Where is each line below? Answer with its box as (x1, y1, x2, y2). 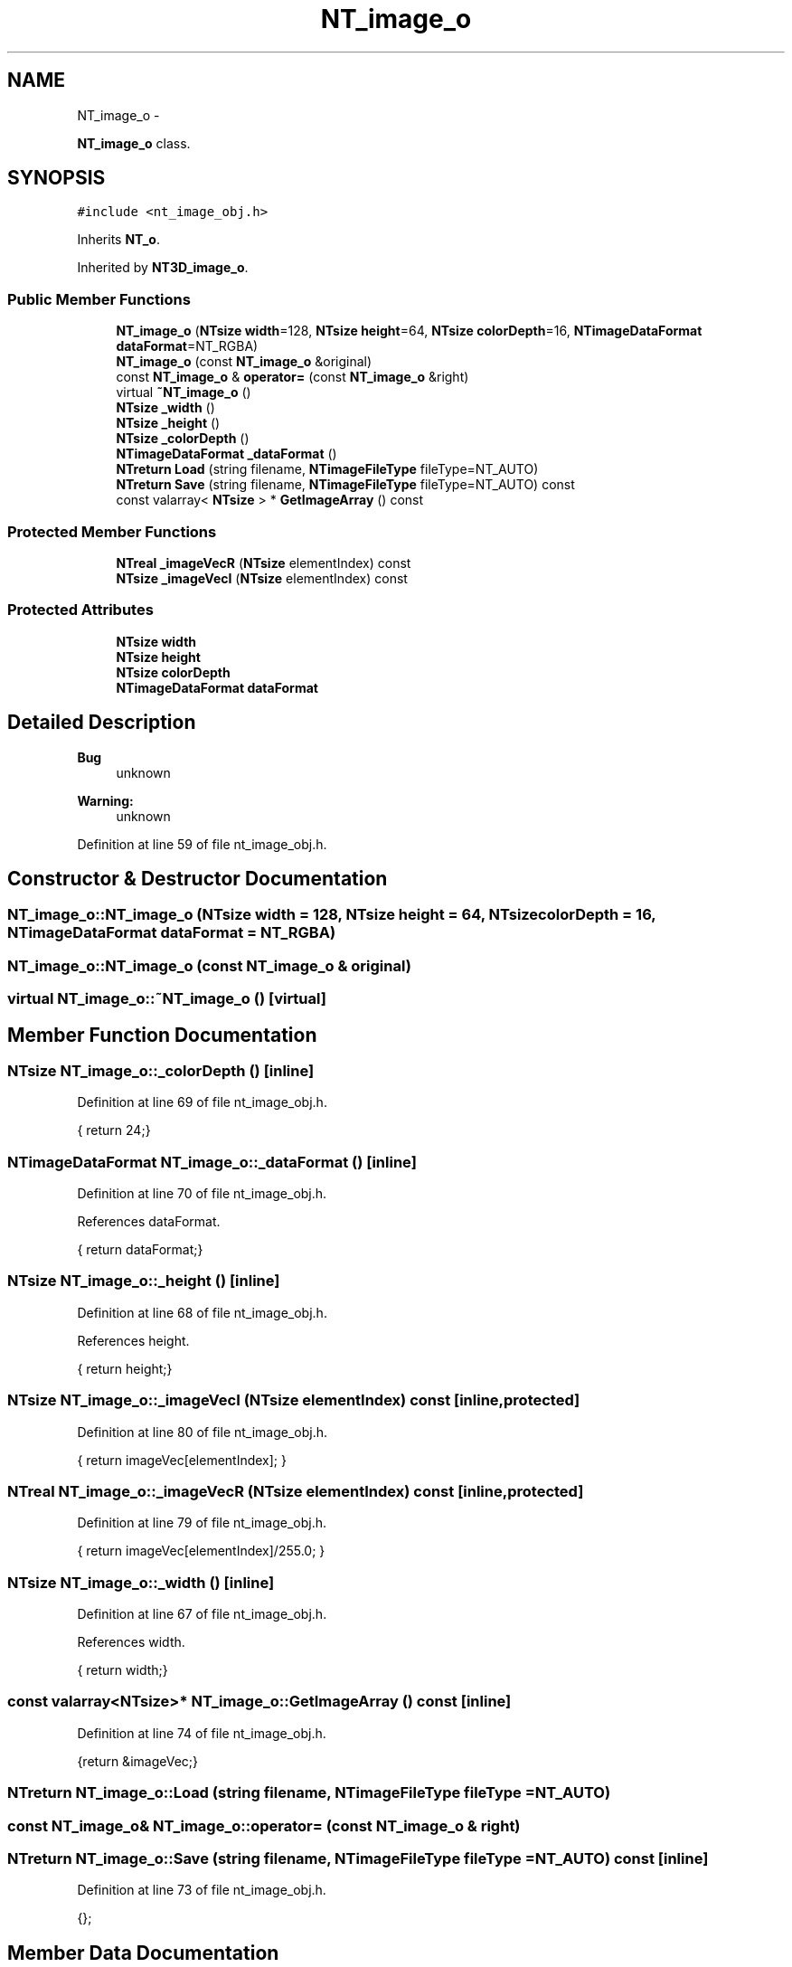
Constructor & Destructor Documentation (7, 866, 388, 890)
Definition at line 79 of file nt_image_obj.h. (77, 1515, 327, 1531)
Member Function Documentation (7, 1023, 317, 1046)
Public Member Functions (7, 289, 191, 308)
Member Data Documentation (7, 1941, 279, 1964)
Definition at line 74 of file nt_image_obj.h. (77, 1725, 326, 1741)
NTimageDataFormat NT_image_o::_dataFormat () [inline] (7, 1152, 417, 1171)
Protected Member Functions (7, 522, 217, 541)
